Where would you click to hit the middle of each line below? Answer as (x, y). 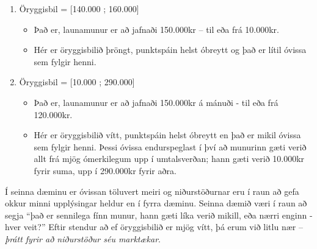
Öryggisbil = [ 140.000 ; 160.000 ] (79, 9)
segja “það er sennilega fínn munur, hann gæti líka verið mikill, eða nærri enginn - (159, 215)
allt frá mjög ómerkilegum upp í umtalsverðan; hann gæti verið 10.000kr (169, 159)
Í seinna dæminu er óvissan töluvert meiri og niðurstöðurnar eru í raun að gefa (152, 191)
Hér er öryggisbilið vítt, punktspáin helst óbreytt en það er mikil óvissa (167, 135)
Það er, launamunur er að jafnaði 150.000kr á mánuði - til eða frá (156, 102)
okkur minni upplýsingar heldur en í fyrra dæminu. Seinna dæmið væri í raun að (156, 203)
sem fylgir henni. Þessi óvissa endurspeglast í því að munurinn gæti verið (170, 146)
